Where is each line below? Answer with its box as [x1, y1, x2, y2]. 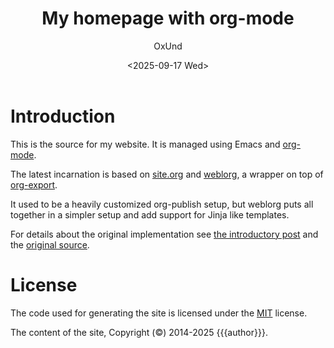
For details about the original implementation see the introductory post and [10, 228, 319, 240]
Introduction [10, 105, 116, 127]
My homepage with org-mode [41, 7, 295, 30]
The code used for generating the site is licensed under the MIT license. [10, 307, 308, 319]
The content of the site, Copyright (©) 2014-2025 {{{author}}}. [10, 326, 268, 338]
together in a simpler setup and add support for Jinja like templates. [10, 208, 290, 221]
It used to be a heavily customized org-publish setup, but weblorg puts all [10, 198, 314, 210]
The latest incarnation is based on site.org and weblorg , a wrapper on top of [10, 168, 324, 180]
